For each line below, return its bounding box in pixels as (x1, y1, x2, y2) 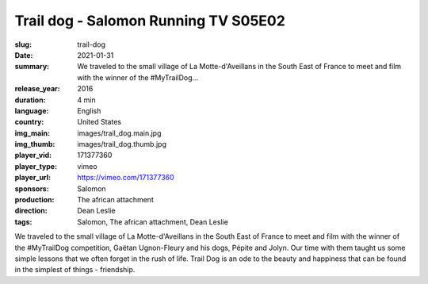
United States (77, 117, 122, 127)
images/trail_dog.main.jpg (77, 128, 162, 138)
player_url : (14, 173, 52, 182)
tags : (14, 217, 32, 226)
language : (14, 106, 49, 115)
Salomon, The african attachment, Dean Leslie (77, 217, 229, 226)
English (77, 106, 101, 115)
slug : (14, 40, 32, 49)
